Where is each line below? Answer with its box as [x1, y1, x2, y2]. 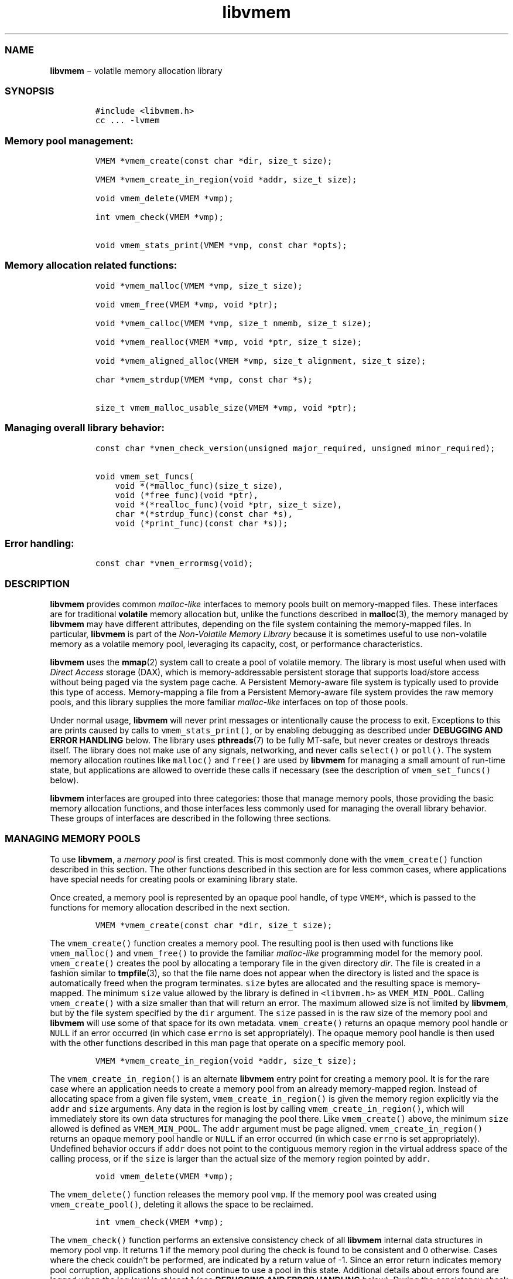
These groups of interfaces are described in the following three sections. [50, 813, 331, 823]
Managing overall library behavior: [5, 422, 165, 434]
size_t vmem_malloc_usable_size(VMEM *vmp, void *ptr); [95, 402, 357, 412]
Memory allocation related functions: [5, 259, 177, 272]
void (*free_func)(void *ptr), [115, 490, 258, 500]
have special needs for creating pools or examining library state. [50, 874, 298, 884]
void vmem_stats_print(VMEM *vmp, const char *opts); [95, 241, 347, 250]
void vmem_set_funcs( [95, 471, 194, 481]
